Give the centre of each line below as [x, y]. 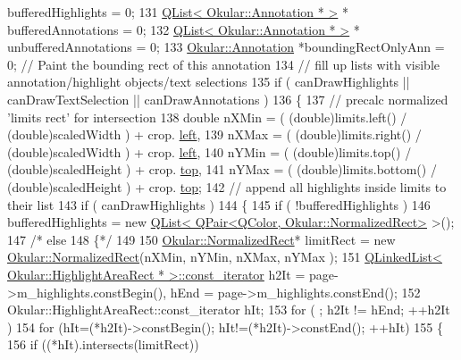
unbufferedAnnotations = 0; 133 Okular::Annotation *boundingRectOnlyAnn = [226, 47]
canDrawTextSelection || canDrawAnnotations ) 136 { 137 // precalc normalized [228, 99]
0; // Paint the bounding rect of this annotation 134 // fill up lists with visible [224, 64]
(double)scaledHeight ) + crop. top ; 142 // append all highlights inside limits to [227, 186]
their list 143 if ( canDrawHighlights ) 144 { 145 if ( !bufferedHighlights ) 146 [219, 204]
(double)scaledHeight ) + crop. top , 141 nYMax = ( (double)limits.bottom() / [222, 169]
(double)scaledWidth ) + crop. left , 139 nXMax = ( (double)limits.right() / [214, 134]
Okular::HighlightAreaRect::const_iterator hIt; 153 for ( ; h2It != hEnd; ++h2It [229, 310]
